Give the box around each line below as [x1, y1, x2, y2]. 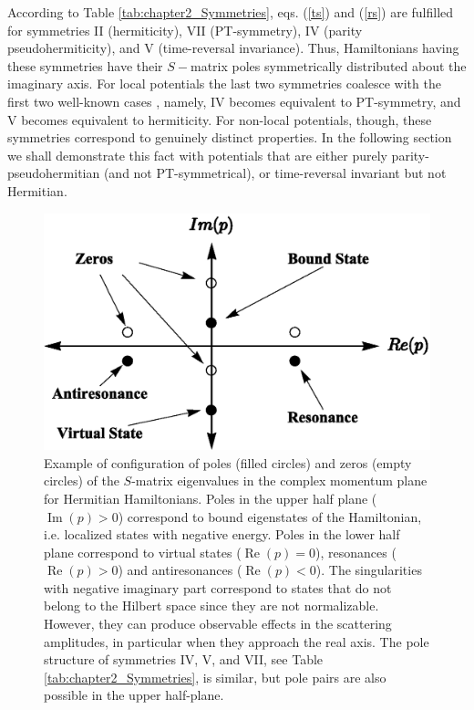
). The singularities [315, 560, 422, 579]
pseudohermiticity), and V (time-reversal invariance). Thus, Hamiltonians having [7, 38, 459, 57]
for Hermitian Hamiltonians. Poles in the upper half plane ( [44, 488, 377, 507]
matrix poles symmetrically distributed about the [190, 56, 467, 75]
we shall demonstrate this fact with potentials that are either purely [7, 145, 387, 164]
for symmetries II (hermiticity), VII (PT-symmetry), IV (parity [7, 20, 363, 39]
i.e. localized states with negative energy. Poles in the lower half [44, 525, 400, 544]
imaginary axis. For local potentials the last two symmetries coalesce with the [7, 74, 441, 93]
